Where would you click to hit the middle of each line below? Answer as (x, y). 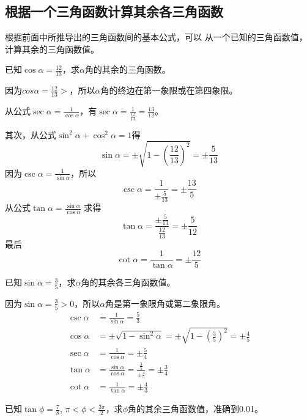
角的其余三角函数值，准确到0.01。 (195, 409)
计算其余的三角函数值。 (52, 49)
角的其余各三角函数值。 (128, 282)
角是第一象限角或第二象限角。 (165, 303)
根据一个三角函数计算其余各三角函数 (114, 11)
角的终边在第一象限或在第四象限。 (169, 90)
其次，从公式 (31, 134)
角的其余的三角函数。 (128, 69)
